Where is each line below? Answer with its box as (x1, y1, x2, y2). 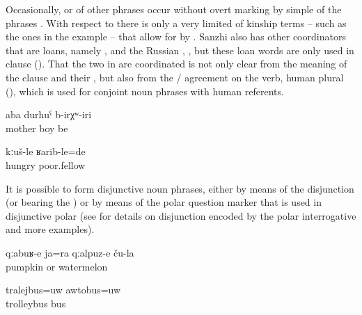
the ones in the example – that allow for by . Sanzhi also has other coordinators (6, 29, 346, 44)
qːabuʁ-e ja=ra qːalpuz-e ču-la (6, 245, 134, 259)
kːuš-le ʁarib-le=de (6, 144, 86, 159)
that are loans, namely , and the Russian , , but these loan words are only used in (6, 42, 354, 57)
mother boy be (6, 120, 68, 135)
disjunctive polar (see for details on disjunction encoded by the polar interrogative (6, 208, 356, 223)
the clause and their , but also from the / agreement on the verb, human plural (6, 70, 344, 84)
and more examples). (6, 222, 95, 236)
